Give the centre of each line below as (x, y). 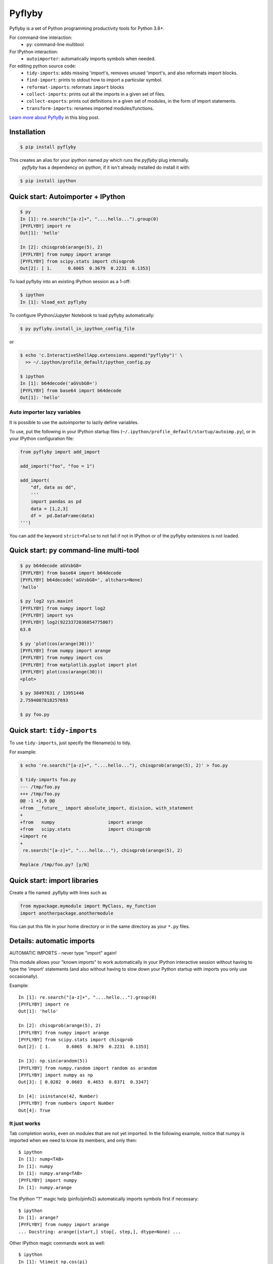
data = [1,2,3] (49, 509)
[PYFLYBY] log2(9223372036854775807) (67, 622)
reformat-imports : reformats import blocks (75, 87)
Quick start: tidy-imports (53, 730)
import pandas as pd (56, 502)
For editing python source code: (43, 66)
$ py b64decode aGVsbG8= (51, 566)
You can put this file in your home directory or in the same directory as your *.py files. (100, 926)
